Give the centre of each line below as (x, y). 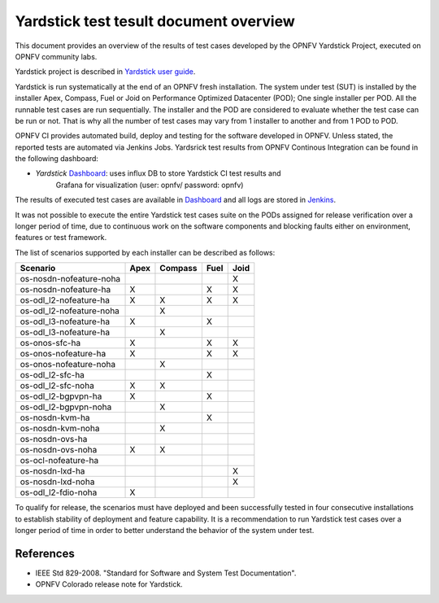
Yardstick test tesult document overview (155, 21)
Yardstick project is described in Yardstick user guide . (105, 72)
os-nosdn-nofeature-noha (70, 279)
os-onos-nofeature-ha (63, 354)
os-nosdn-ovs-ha (54, 439)
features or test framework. (61, 238)
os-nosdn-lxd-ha (52, 471)
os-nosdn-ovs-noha (59, 450)
